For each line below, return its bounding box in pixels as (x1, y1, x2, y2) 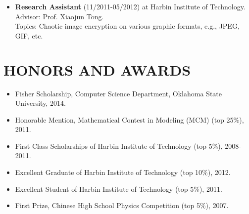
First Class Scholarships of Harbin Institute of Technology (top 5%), (15, 140, 223, 151)
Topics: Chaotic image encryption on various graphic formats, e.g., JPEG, (15, 21, 240, 31)
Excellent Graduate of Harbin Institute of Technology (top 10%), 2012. (15, 167, 231, 177)
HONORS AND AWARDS (3, 59, 191, 80)
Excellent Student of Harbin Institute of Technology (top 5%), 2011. (15, 183, 222, 194)
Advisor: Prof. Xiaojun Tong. (15, 11, 104, 21)
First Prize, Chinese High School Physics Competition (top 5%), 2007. (15, 200, 229, 211)
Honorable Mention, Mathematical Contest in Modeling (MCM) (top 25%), (15, 114, 244, 125)
